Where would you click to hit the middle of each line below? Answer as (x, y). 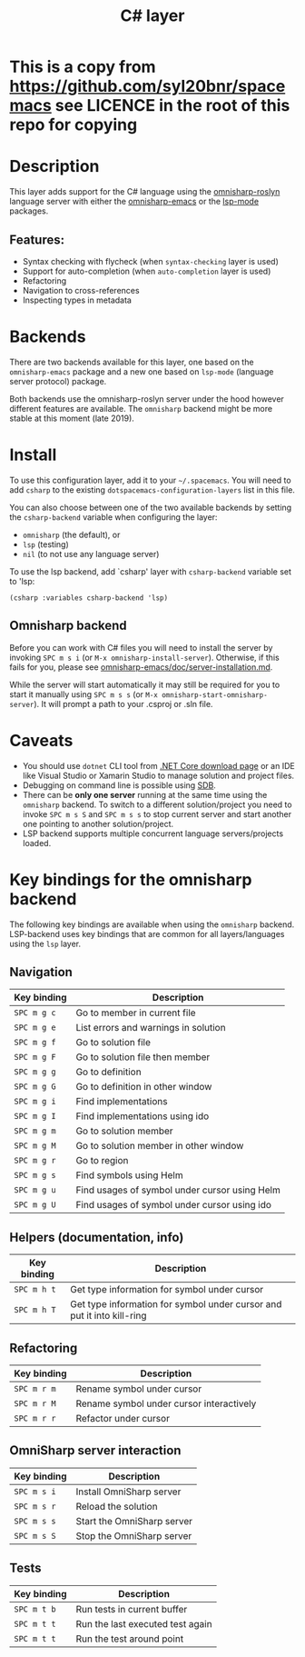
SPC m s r (35, 1506)
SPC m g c (35, 1013)
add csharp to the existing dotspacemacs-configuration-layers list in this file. (152, 489)
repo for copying (74, 125)
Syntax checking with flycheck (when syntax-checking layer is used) (151, 261)
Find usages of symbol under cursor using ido (174, 1205)
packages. (29, 211)
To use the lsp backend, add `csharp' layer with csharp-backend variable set (151, 571)
